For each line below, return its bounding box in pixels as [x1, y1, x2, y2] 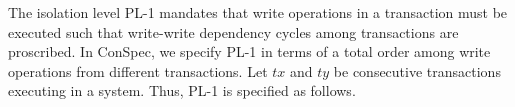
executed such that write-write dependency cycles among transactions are [8, 21, 459, 42]
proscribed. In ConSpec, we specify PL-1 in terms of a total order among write [8, 41, 491, 62]
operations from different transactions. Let [8, 60, 268, 81]
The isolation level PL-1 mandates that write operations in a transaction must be [8, 2, 508, 22]
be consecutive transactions [333, 60, 501, 81]
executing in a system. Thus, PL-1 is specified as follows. [8, 80, 356, 101]
